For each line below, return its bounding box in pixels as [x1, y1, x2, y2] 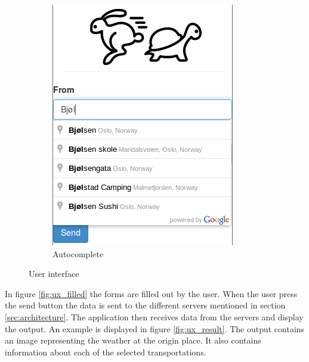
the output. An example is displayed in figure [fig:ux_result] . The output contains [5, 322, 305, 335]
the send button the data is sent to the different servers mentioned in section [5, 299, 286, 311]
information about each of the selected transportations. [5, 345, 206, 358]
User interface [29, 267, 79, 280]
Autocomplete [52, 247, 104, 260]
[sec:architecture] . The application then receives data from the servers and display [5, 310, 304, 323]
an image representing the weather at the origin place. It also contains [5, 334, 261, 347]
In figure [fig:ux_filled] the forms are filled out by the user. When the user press [5, 287, 298, 299]
